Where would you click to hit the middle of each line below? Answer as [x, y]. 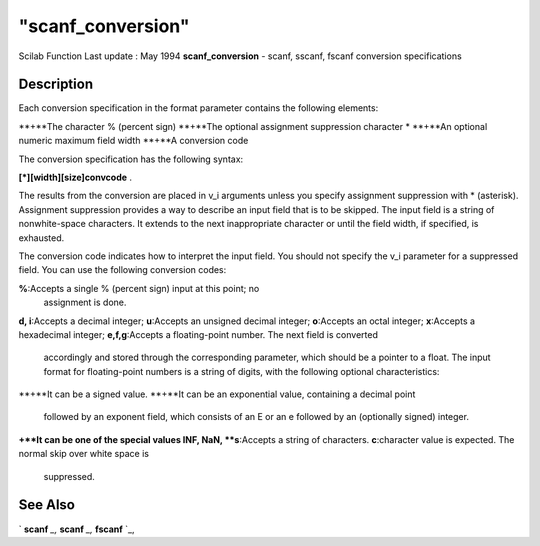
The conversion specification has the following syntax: [131, 159]
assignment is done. [85, 302]
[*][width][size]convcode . [75, 177]
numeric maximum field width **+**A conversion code [133, 141]
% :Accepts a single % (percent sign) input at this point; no [139, 288]
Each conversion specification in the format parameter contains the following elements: [198, 108]
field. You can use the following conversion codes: [122, 270]
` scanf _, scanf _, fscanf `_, [76, 529]
